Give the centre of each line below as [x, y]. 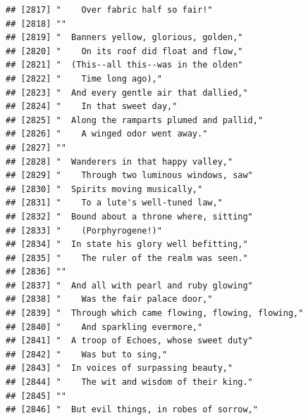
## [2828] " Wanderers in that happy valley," [119, 161]
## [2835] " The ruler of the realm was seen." [127, 258]
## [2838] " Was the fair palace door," [109, 299]
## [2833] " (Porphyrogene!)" [84, 230]
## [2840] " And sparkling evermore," [104, 327]
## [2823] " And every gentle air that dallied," [127, 93]
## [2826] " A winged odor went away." [107, 134]
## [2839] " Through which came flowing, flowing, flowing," [155, 313]
